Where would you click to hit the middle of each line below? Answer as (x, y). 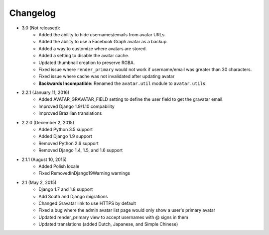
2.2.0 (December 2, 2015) (48, 122)
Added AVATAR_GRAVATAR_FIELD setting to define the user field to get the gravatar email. (131, 99)
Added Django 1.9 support (65, 136)
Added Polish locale (59, 166)
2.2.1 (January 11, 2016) (46, 92)
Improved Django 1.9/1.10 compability (76, 106)
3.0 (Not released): (41, 28)
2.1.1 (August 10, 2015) (44, 159)
